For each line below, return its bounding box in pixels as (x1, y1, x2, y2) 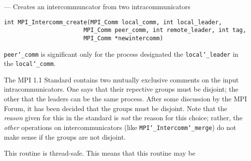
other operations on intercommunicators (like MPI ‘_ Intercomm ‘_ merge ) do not (4, 122, 236, 132)
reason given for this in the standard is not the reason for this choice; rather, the (4, 113, 243, 123)
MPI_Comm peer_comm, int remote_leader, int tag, (83, 27, 247, 34)
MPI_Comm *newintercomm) (83, 34, 163, 42)
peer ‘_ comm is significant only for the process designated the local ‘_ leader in (4, 48, 238, 59)
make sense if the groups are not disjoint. (4, 131, 126, 142)
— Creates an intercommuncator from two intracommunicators (4, 1, 191, 11)
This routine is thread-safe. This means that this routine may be (4, 148, 195, 158)
